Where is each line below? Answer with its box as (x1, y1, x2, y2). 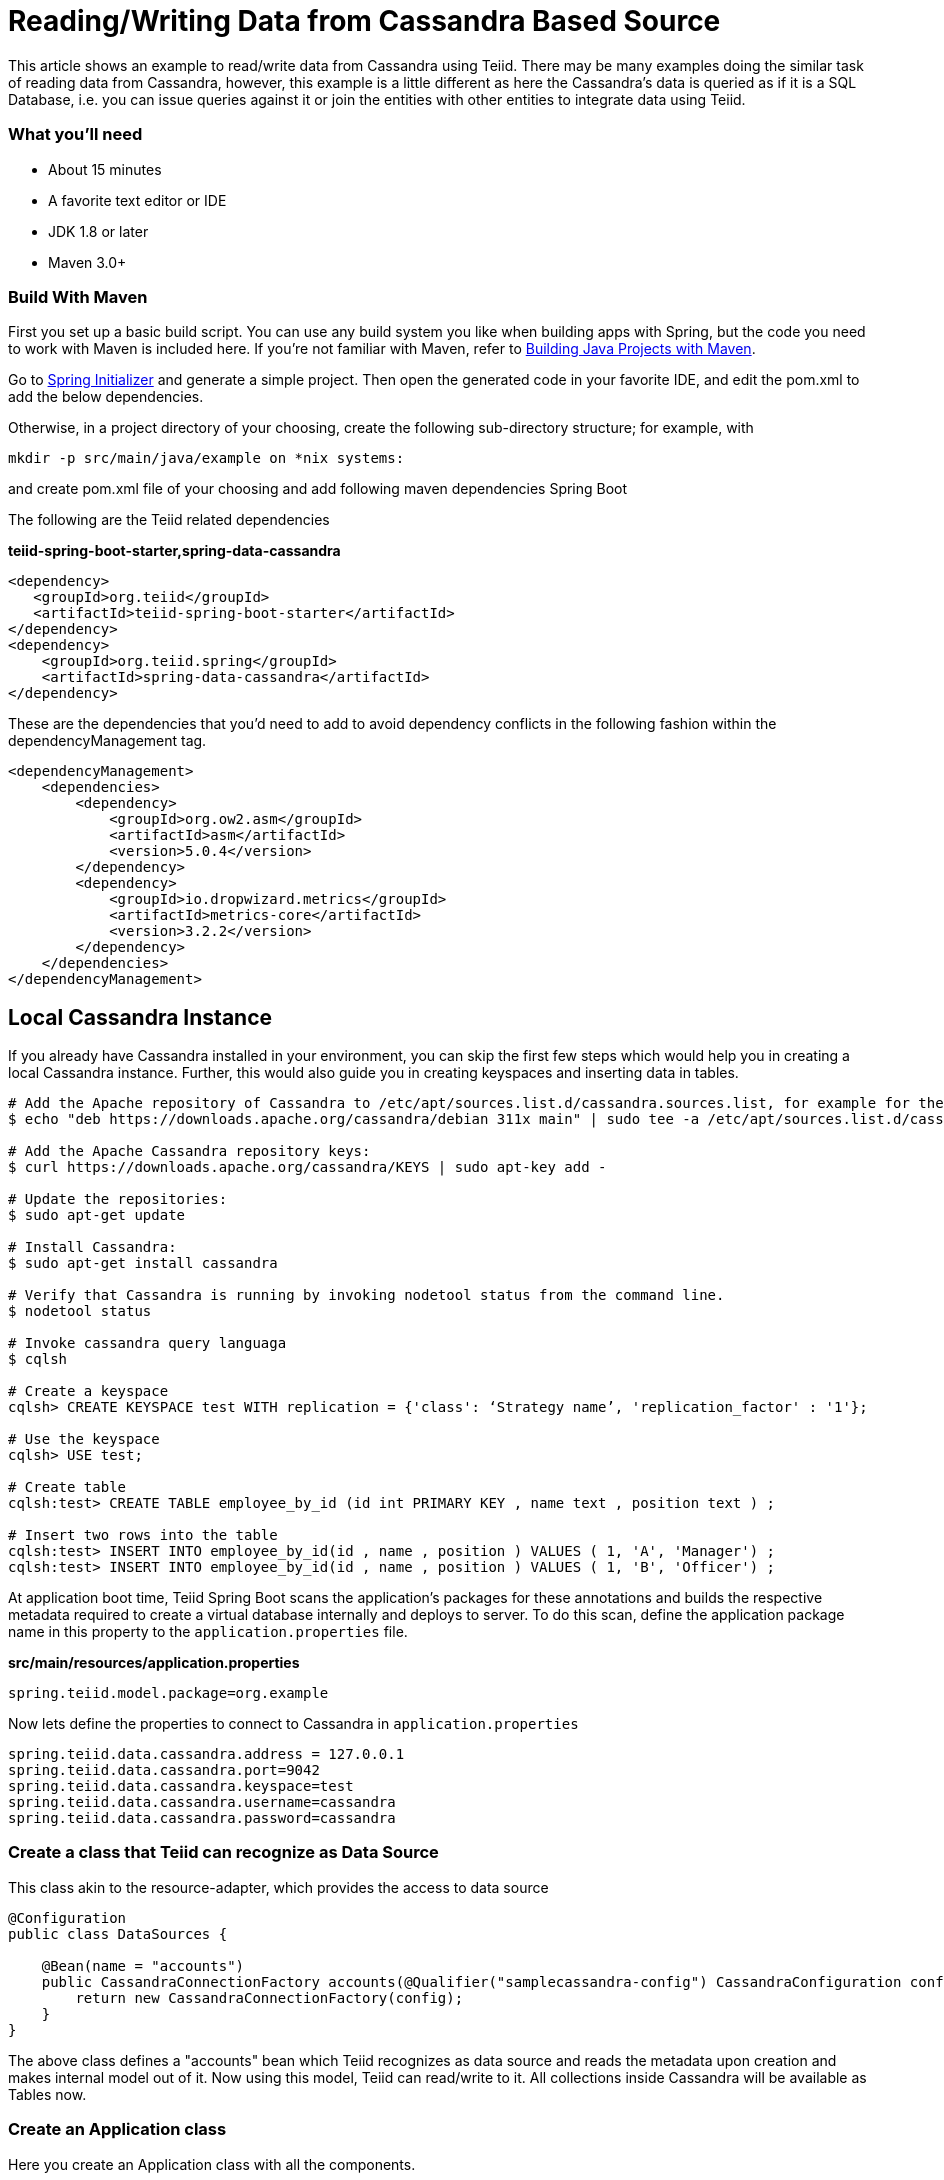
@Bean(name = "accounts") (41, 1957, 245, 1974)
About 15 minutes (48, 160, 162, 178)
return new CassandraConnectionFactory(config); (75, 1989, 464, 2006)
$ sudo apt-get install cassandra (8, 1255, 278, 1272)
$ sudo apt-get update (8, 1207, 186, 1224)
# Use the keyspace (8, 1431, 160, 1448)
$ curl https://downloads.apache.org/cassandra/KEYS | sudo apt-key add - (8, 1159, 607, 1176)
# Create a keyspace (8, 1383, 169, 1400)
